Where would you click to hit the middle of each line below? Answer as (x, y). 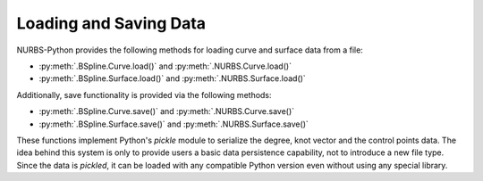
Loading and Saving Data (111, 23)
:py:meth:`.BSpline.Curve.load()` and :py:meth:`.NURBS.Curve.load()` (165, 66)
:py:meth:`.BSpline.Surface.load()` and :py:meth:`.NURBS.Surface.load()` (172, 78)
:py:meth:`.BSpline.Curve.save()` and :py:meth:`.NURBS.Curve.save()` (167, 111)
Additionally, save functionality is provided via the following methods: (144, 95)
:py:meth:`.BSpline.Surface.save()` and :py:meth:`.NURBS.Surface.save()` (174, 124)
